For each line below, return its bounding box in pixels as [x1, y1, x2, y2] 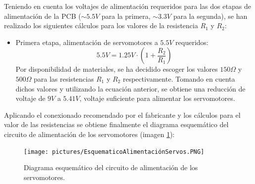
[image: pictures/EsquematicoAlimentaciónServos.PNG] [24, 148, 205, 155]
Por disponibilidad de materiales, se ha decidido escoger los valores [15, 64, 218, 74]
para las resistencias [34, 73, 94, 84]
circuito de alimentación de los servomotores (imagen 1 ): [4, 129, 175, 139]
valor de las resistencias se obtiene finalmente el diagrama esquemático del [4, 119, 229, 130]
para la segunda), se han [173, 10, 248, 21]
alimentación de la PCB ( [4, 10, 81, 21]
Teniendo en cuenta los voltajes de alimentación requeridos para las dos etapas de [4, 1, 251, 11]
